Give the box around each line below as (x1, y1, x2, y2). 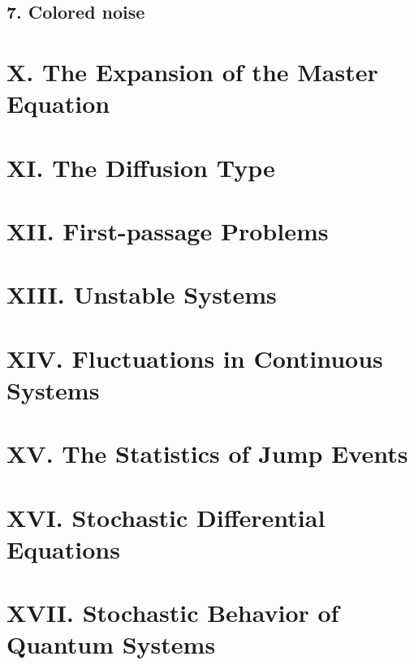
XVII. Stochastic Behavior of (6, 596, 339, 629)
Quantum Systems (6, 628, 216, 661)
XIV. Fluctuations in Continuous (6, 341, 383, 374)
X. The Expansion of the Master (6, 54, 378, 88)
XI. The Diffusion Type (6, 150, 275, 184)
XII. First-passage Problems (6, 214, 329, 247)
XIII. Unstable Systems (6, 278, 277, 311)
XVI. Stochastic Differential (6, 500, 326, 533)
